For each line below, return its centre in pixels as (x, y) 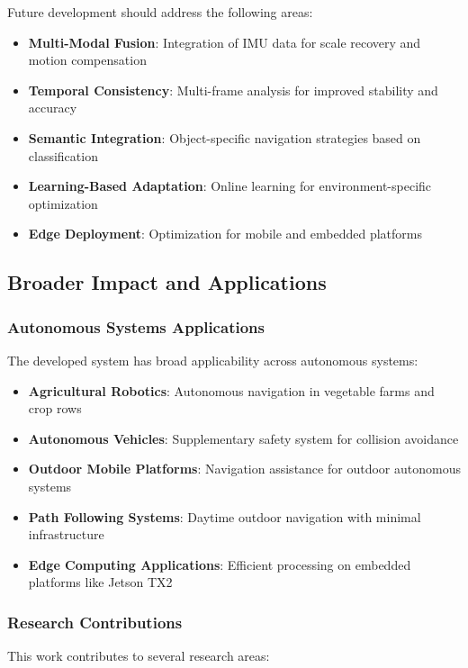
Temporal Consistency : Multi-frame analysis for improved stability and (233, 90)
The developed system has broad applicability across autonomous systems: (213, 360)
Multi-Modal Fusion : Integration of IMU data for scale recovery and (225, 42)
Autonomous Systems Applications (136, 326)
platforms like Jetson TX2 (100, 582)
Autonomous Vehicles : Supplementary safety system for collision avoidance (243, 438)
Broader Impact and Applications (167, 282)
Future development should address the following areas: (160, 12)
